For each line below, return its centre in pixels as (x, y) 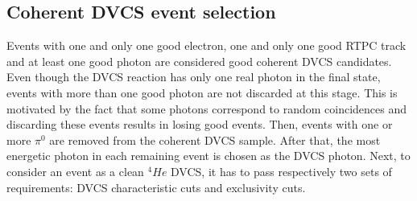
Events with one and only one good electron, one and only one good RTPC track (206, 45)
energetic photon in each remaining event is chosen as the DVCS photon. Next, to (208, 156)
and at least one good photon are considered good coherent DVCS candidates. (199, 61)
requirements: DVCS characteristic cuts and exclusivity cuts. (156, 187)
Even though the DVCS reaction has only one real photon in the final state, (194, 77)
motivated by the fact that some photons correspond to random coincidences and (207, 108)
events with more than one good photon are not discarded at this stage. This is (202, 92)
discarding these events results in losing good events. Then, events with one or (200, 124)
